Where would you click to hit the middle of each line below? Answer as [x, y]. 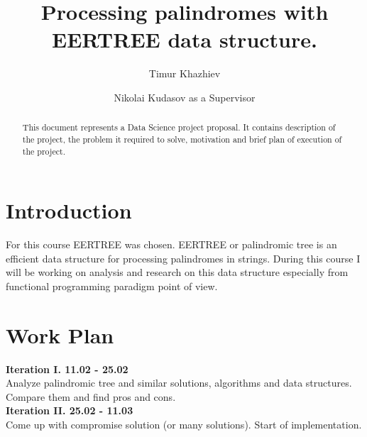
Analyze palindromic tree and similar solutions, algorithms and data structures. [179, 383]
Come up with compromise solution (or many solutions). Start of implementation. [184, 425]
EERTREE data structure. [185, 39]
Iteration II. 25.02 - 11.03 [70, 410]
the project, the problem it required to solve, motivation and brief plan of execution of [182, 139]
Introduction [69, 210]
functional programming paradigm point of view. [112, 286]
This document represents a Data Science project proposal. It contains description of [179, 127]
